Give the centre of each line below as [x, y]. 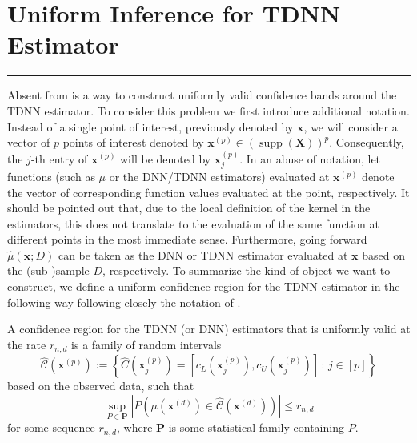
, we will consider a [351, 126]
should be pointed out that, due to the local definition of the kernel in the [189, 208]
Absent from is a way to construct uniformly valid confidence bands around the [202, 95]
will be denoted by [166, 158]
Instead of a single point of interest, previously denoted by [150, 126]
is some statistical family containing [256, 427]
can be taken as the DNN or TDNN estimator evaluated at [203, 254]
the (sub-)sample [48, 270]
